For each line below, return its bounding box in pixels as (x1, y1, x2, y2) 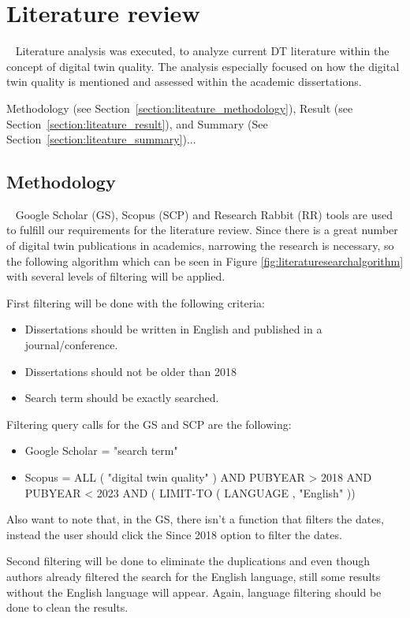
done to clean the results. (6, 599, 129, 616)
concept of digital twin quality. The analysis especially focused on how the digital (6, 58, 400, 74)
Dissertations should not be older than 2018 (24, 363, 237, 379)
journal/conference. (24, 337, 118, 353)
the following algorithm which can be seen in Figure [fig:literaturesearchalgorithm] (6, 252, 404, 269)
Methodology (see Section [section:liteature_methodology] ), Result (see (6, 99, 353, 116)
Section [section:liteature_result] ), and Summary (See (6, 115, 268, 132)
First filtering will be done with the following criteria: (6, 294, 265, 311)
